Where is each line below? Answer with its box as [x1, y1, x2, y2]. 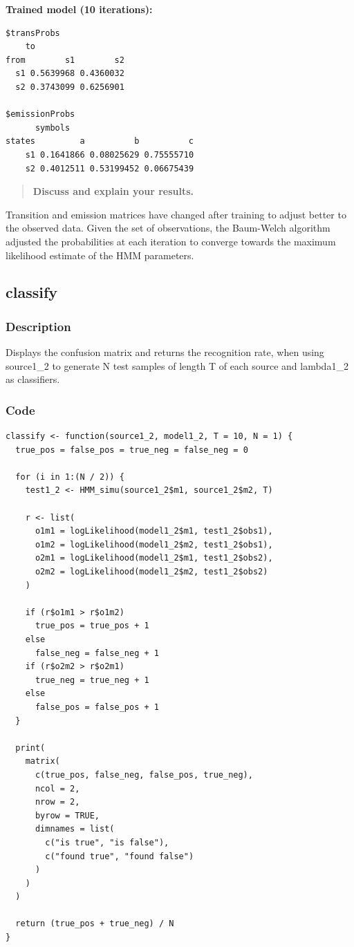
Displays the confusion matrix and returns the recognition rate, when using [6, 345, 324, 359]
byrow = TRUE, [35, 810, 100, 821]
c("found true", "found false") [45, 851, 194, 861]
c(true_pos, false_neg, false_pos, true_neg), [35, 769, 253, 780]
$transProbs [6, 28, 60, 38]
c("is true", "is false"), [45, 837, 169, 847]
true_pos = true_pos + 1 [35, 621, 149, 631]
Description [6, 317, 71, 335]
